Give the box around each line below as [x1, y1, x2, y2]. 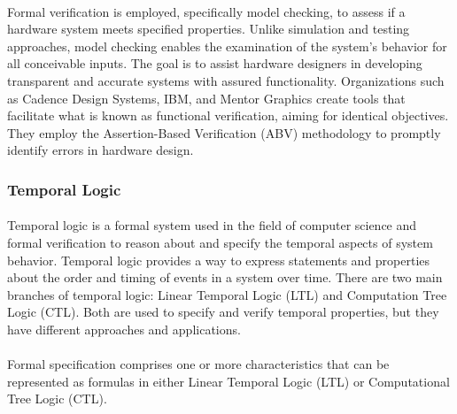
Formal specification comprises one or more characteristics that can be [7, 355, 390, 373]
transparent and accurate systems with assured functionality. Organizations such [7, 71, 445, 89]
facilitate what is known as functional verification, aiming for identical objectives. [7, 106, 449, 125]
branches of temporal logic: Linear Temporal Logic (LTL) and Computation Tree [7, 285, 447, 303]
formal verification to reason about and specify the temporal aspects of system [7, 233, 433, 251]
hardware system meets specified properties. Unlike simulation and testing [7, 19, 410, 38]
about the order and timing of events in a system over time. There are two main [7, 268, 443, 287]
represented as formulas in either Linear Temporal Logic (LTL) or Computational [7, 372, 450, 390]
